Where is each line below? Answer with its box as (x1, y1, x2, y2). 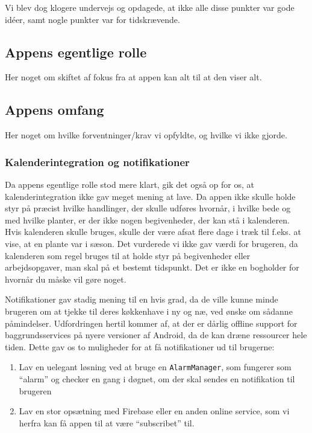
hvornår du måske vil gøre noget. (5, 272, 126, 285)
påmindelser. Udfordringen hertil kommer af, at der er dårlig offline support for (5, 316, 298, 329)
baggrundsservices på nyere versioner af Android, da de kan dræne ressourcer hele (5, 329, 307, 341)
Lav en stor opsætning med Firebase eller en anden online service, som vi (19, 405, 290, 417)
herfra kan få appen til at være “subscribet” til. (19, 416, 195, 429)
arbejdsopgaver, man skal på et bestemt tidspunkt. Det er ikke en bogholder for (5, 261, 299, 274)
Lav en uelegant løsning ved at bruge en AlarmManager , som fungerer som (19, 361, 292, 373)
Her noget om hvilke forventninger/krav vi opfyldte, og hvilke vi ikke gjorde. (5, 129, 287, 141)
